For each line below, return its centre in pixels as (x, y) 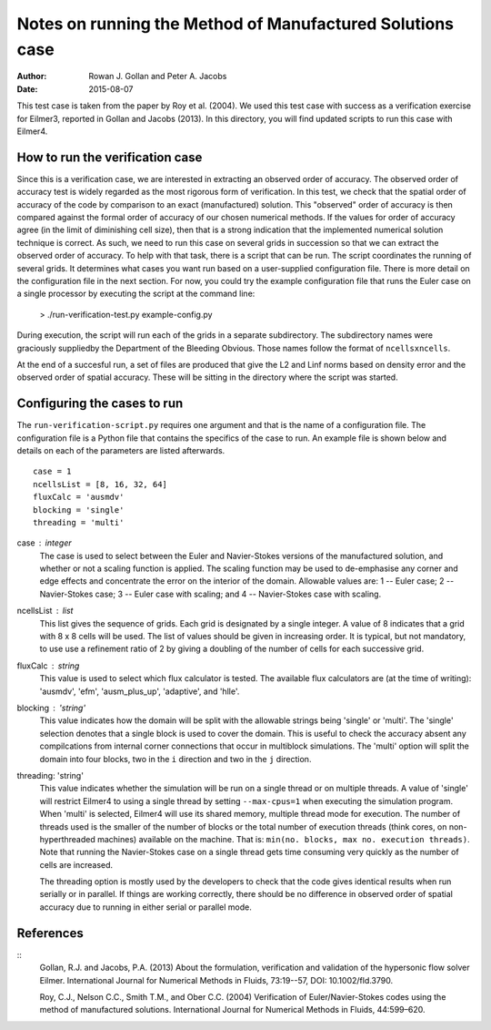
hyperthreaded (67, 839)
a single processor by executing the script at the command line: (136, 294)
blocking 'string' (51, 708)
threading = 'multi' (79, 522)
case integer (44, 543)
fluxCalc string (48, 666)
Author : (32, 76)
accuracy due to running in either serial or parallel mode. (145, 907)
